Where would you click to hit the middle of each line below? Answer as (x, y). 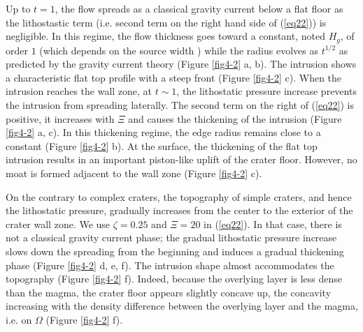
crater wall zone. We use (58, 224)
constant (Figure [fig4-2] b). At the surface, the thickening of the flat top (162, 145)
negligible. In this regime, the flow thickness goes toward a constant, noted (165, 36)
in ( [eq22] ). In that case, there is (273, 224)
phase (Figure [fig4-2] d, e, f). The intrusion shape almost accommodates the (170, 265)
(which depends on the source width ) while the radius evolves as (179, 50)
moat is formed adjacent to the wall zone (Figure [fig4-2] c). (134, 173)
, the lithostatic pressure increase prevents (266, 91)
